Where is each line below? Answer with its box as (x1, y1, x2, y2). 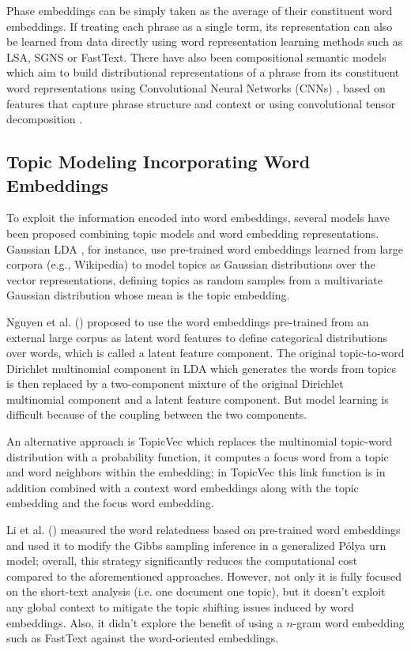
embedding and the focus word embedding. (6, 495, 214, 511)
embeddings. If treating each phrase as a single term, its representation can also (6, 17, 393, 34)
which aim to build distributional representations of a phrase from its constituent (6, 64, 400, 81)
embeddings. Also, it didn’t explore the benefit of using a (6, 614, 283, 630)
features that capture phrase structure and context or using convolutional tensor (6, 95, 396, 111)
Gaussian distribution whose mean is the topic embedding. (6, 287, 290, 303)
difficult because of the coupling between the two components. (6, 406, 307, 423)
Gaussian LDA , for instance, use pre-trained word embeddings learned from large (6, 240, 404, 257)
